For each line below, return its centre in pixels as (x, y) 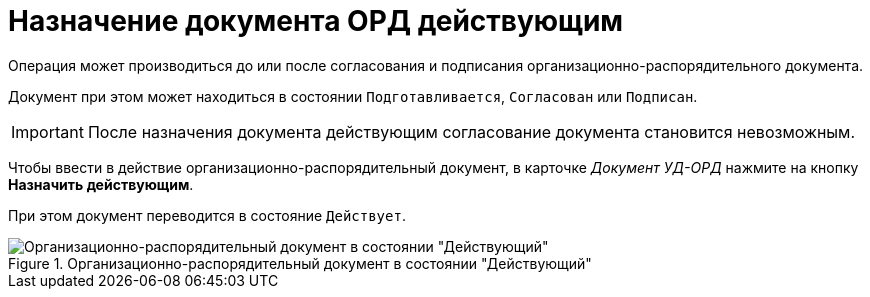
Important (47, 131)
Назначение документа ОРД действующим (316, 21)
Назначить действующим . (101, 184)
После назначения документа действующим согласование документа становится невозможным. (471, 131)
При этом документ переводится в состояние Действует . (207, 215)
